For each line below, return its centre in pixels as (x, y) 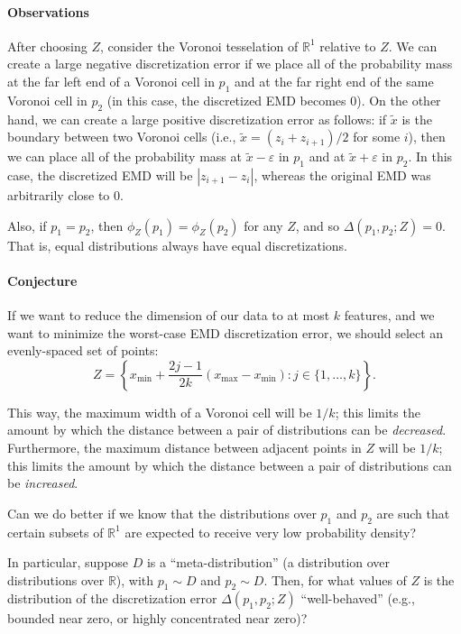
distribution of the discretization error (112, 598)
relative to (348, 46)
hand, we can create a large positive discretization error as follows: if (197, 119)
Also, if (27, 225)
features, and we (389, 314)
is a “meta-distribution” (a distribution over (268, 562)
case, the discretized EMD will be (100, 175)
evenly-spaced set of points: (83, 350)
